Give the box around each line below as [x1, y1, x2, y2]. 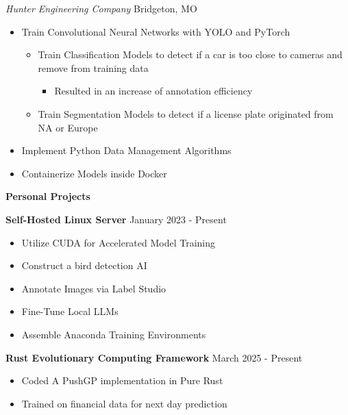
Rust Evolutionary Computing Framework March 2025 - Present [5, 350, 303, 364]
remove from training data [38, 60, 149, 75]
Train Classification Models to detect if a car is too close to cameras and [38, 47, 343, 62]
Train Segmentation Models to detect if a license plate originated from [38, 106, 334, 121]
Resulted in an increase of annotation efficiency [54, 84, 253, 98]
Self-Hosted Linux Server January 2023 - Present [5, 212, 227, 226]
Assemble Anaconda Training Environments [21, 327, 206, 341]
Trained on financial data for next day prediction [21, 396, 227, 410]
